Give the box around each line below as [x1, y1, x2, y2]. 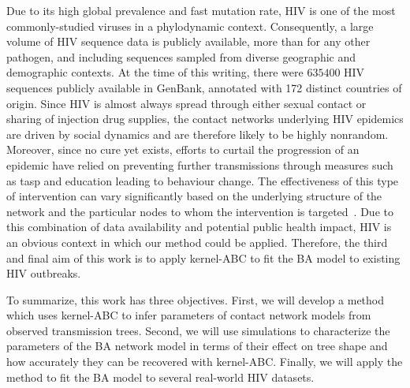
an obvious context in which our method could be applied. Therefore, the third [6, 233, 388, 250]
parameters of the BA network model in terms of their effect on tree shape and [6, 338, 388, 354]
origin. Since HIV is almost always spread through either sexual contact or [6, 95, 367, 111]
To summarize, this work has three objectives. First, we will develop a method [6, 291, 385, 308]
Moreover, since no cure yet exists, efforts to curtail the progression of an [6, 141, 360, 158]
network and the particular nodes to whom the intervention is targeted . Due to [6, 203, 393, 219]
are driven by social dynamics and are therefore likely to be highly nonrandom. [6, 125, 389, 142]
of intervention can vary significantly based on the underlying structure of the [6, 188, 382, 204]
